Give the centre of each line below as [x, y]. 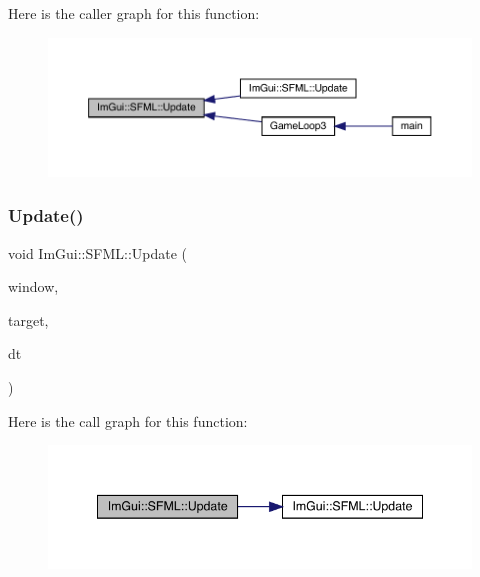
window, [33, 286]
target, [28, 319]
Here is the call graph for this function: [128, 420]
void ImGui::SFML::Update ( [98, 252]
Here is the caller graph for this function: [134, 13]
